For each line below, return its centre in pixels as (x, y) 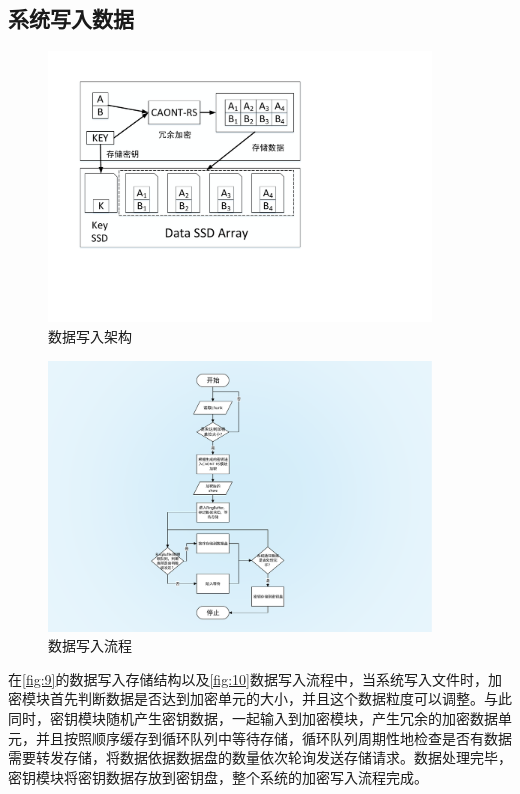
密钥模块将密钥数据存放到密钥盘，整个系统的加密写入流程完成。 (218, 776)
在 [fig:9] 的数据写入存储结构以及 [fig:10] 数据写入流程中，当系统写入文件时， (248, 678)
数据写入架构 (90, 335)
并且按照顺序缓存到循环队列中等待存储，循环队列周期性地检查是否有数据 (273, 737)
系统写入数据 (71, 18)
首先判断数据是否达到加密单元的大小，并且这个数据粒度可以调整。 (266, 698)
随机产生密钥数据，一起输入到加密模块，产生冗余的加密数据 (301, 718)
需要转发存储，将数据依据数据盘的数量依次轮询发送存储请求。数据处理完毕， (260, 757)
